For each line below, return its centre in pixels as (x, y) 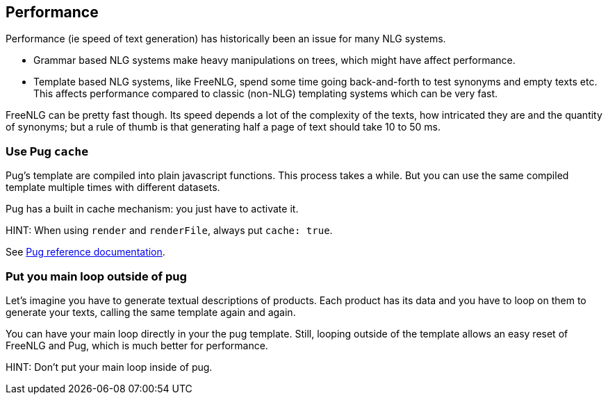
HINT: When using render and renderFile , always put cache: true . (169, 231)
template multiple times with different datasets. (113, 187)
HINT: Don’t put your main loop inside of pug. (109, 367)
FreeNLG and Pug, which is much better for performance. (137, 345)
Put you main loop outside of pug (96, 276)
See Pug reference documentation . (85, 252)
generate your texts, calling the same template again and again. (151, 312)
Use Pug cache (47, 151)
